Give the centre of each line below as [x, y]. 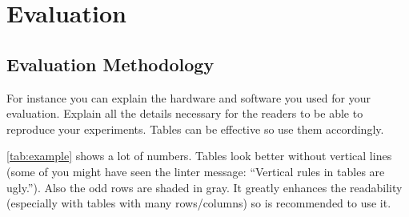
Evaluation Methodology [110, 64]
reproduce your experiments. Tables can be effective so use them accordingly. [195, 129]
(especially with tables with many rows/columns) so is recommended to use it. [199, 203]
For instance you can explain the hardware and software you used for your [188, 97]
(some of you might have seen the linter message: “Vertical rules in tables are [196, 171]
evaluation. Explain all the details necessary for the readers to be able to [185, 113]
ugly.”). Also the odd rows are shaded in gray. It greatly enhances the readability [204, 187]
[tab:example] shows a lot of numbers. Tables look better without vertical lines [199, 156]
